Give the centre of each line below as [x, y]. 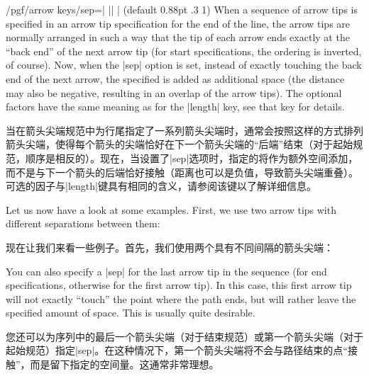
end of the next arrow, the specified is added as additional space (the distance [175, 78]
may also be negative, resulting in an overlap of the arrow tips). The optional [174, 92]
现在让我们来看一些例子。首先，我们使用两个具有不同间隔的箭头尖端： [170, 247]
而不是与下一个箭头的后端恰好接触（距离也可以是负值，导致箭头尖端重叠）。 [182, 172]
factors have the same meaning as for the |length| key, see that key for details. [175, 107]
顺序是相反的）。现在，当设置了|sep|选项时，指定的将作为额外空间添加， [192, 158]
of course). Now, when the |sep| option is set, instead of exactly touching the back [184, 65]
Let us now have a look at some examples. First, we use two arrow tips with [171, 209]
